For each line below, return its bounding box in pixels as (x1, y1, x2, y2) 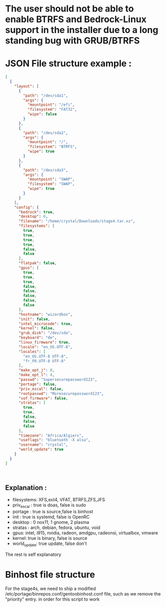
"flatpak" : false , (18, 261, 57, 266)
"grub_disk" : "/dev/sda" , (18, 331, 72, 336)
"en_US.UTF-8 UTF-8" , (23, 354, 68, 359)
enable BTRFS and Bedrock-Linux (5, 14, 146, 25)
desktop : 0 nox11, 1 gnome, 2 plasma (12, 519, 89, 525)
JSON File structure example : (5, 58, 132, 69)
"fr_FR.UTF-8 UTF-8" (23, 359, 66, 364)
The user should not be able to (5, 3, 134, 15)
